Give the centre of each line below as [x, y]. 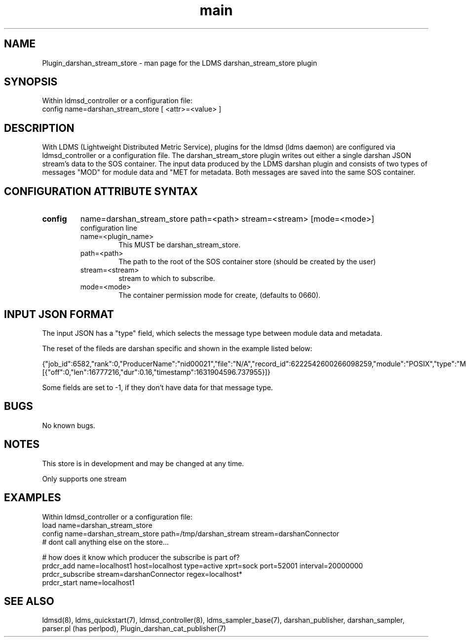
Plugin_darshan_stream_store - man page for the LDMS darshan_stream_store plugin [180, 63]
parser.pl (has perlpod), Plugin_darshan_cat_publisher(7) [134, 629]
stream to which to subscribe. [167, 279]
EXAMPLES [33, 498]
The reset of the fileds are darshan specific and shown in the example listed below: [177, 348]
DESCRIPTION [39, 128]
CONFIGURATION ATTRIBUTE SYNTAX [101, 191]
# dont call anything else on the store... [105, 542]
